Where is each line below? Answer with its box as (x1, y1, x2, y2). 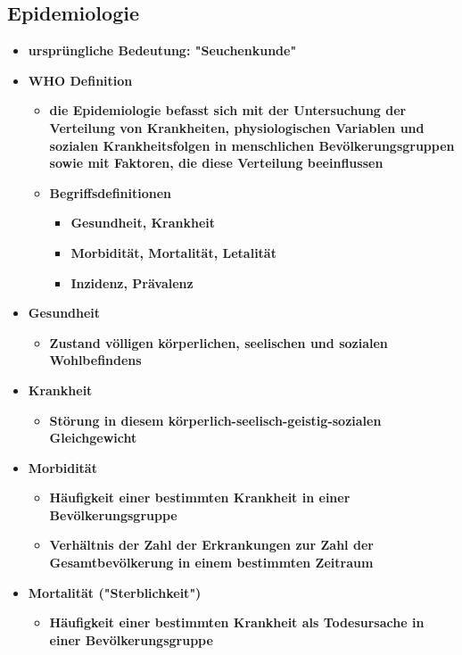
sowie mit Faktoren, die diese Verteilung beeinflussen (49, 153, 384, 172)
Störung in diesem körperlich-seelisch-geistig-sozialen (49, 410, 382, 429)
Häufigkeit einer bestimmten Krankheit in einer (49, 488, 351, 507)
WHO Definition (28, 70, 133, 89)
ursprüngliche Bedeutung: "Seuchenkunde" (28, 41, 297, 60)
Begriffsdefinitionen (49, 183, 172, 202)
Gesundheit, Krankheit (70, 213, 216, 232)
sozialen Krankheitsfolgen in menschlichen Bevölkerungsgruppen (49, 136, 455, 154)
